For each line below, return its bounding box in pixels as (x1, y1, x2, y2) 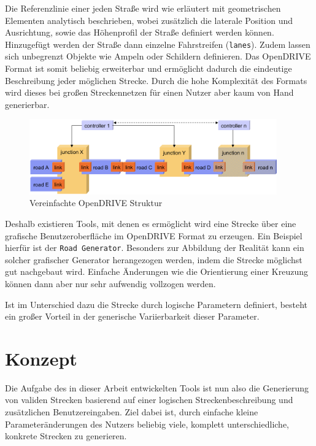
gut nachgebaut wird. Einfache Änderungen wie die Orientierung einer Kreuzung (5, 265, 308, 278)
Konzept (5, 345, 77, 371)
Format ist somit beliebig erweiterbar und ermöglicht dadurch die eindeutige (5, 62, 292, 75)
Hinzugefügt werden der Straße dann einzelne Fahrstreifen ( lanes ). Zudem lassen (5, 37, 310, 50)
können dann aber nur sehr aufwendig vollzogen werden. (5, 277, 216, 290)
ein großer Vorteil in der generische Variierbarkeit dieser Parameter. (5, 310, 260, 323)
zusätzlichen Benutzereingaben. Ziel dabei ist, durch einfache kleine (5, 406, 258, 418)
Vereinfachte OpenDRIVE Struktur (29, 196, 163, 209)
